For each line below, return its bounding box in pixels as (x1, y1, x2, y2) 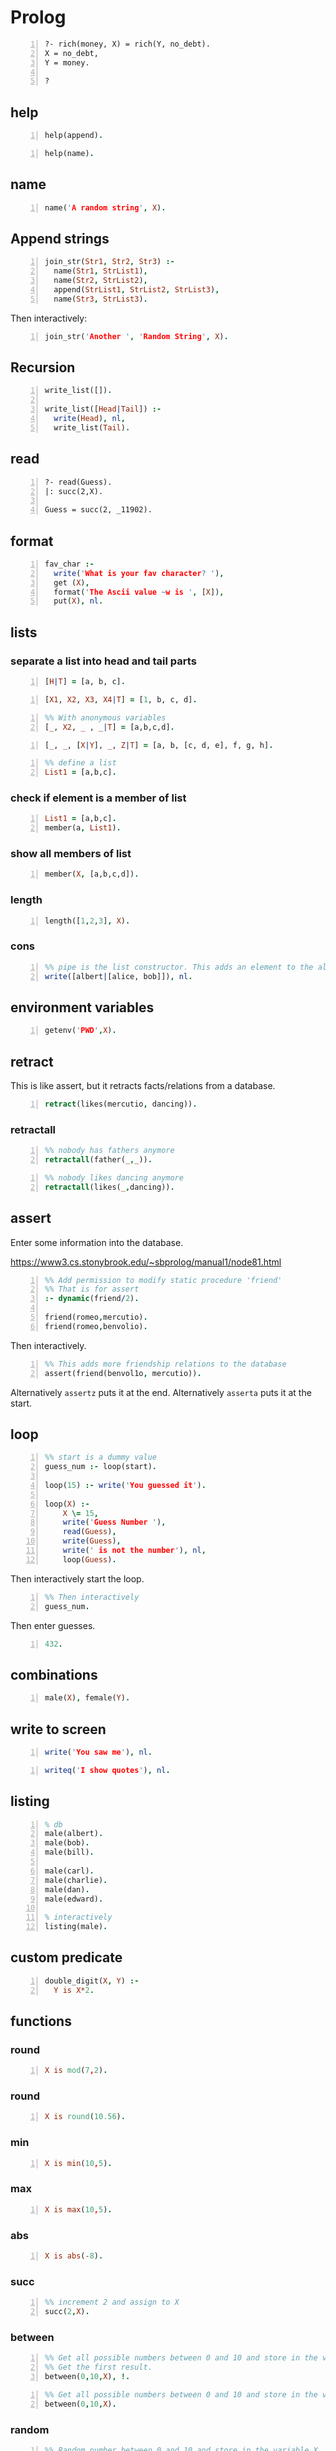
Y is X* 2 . (53, 1985, 95, 1995)
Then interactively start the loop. (10, 1572, 145, 1585)
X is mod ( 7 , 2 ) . (44, 2066, 108, 2076)
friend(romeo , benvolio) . (44, 1321, 148, 1331)
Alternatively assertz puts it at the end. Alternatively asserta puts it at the (10, 1386, 312, 1398)
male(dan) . (44, 1884, 90, 1895)
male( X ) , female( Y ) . (44, 1693, 131, 1703)
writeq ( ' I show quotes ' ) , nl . (44, 1765, 171, 1775)
